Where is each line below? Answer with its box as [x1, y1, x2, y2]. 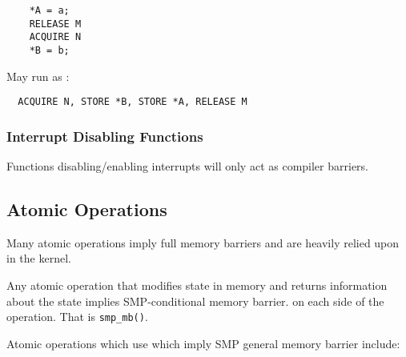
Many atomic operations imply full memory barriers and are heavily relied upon [6, 234, 400, 251]
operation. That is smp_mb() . [6, 308, 148, 325]
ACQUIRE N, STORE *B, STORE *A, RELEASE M [18, 96, 247, 108]
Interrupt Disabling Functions [6, 126, 203, 146]
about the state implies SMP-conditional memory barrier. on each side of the [6, 292, 384, 309]
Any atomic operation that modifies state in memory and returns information [6, 277, 388, 294]
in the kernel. [6, 250, 71, 267]
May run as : [6, 67, 70, 84]
